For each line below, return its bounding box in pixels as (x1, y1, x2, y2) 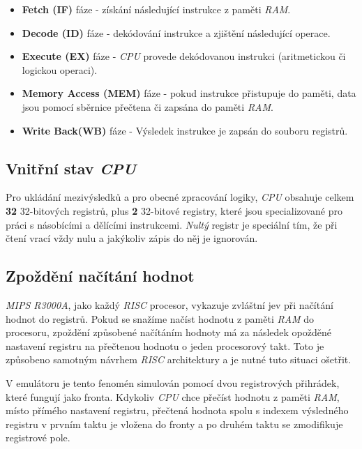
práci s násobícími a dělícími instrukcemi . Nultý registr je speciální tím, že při (6, 217, 338, 231)
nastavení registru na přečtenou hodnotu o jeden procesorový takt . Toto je (6, 338, 324, 353)
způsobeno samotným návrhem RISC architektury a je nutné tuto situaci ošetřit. (6, 352, 352, 367)
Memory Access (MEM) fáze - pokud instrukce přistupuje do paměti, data (22, 86, 356, 100)
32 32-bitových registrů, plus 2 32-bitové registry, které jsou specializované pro (6, 203, 342, 218)
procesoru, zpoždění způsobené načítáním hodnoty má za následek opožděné (6, 325, 331, 340)
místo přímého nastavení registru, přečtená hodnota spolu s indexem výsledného (6, 403, 349, 418)
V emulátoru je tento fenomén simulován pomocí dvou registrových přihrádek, (6, 375, 340, 390)
